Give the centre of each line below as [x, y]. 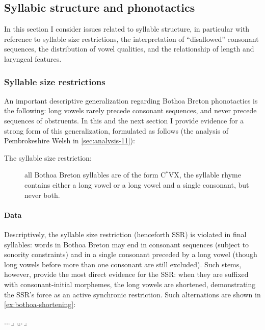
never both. [42, 195]
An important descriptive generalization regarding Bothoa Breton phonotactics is [131, 100]
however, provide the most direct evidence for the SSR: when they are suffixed [126, 274]
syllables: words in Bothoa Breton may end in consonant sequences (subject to [127, 244]
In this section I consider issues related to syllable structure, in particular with [127, 29]
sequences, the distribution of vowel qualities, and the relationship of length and [129, 49]
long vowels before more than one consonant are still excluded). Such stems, [123, 264]
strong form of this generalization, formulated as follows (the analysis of [116, 130]
